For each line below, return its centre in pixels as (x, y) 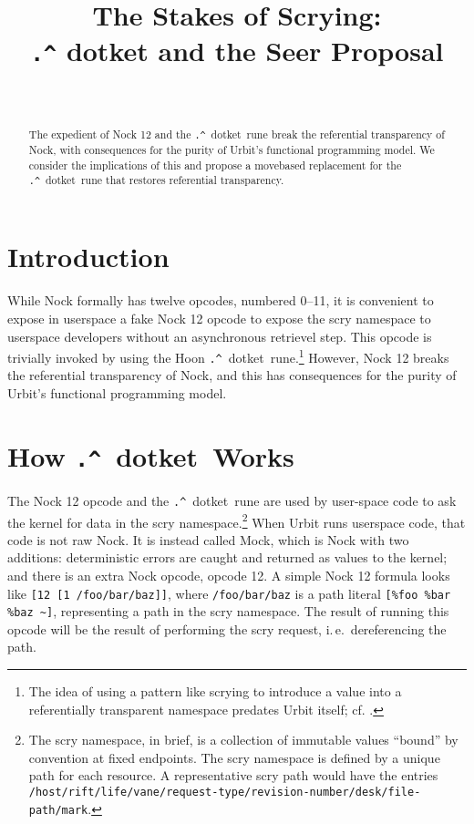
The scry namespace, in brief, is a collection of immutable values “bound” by (243, 740)
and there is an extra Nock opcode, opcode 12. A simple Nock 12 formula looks (229, 575)
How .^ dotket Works (151, 455)
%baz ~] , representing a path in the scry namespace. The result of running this (228, 611)
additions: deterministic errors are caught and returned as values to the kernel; (227, 557)
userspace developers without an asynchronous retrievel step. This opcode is (220, 336)
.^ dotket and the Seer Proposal (237, 51)
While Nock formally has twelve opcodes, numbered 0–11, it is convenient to (221, 300)
